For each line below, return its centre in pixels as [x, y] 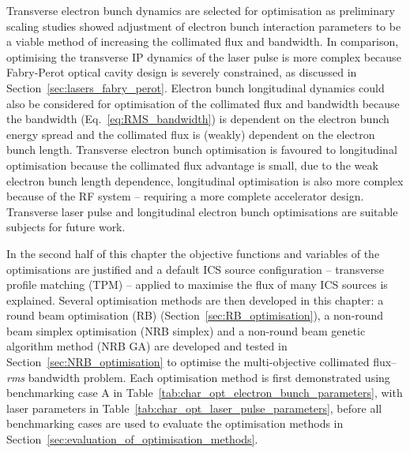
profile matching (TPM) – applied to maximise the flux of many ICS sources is [197, 285]
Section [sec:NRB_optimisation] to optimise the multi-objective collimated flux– [202, 362]
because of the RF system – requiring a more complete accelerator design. [185, 196]
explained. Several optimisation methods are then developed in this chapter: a [195, 300]
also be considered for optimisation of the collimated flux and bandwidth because [203, 103]
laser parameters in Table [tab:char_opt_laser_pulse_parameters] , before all [194, 408]
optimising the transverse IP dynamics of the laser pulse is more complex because [204, 56]
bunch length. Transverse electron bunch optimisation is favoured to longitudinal [202, 150]
